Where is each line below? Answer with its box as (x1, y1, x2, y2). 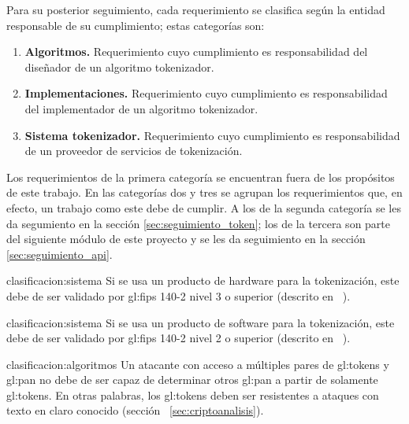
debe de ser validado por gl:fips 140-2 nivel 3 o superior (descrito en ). (6, 287, 351, 304)
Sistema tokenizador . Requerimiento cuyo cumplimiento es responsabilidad (24, 127, 400, 143)
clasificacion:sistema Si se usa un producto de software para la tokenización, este (6, 314, 395, 330)
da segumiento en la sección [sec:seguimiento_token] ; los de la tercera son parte (6, 215, 391, 231)
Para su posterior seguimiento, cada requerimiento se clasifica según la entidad (6, 2, 385, 17)
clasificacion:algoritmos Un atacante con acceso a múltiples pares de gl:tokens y (6, 356, 389, 372)
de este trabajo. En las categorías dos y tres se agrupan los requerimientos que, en (6, 184, 403, 201)
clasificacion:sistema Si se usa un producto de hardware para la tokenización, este (6, 272, 400, 289)
